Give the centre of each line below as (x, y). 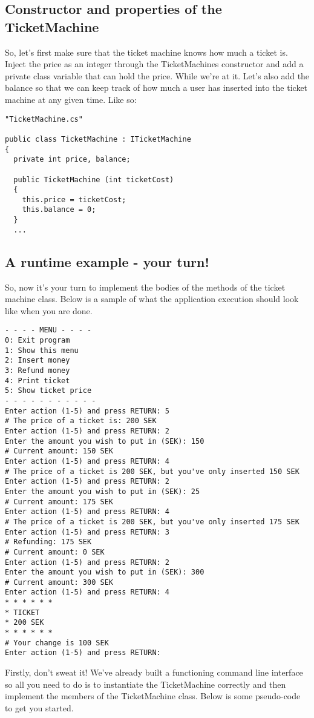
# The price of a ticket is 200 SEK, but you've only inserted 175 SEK (152, 522)
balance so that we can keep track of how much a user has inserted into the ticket (156, 87)
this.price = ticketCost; (74, 199)
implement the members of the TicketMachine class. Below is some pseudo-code (153, 696)
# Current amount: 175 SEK (59, 502)
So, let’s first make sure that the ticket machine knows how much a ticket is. (146, 52)
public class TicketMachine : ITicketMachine (98, 139)
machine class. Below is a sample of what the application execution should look (152, 299)
